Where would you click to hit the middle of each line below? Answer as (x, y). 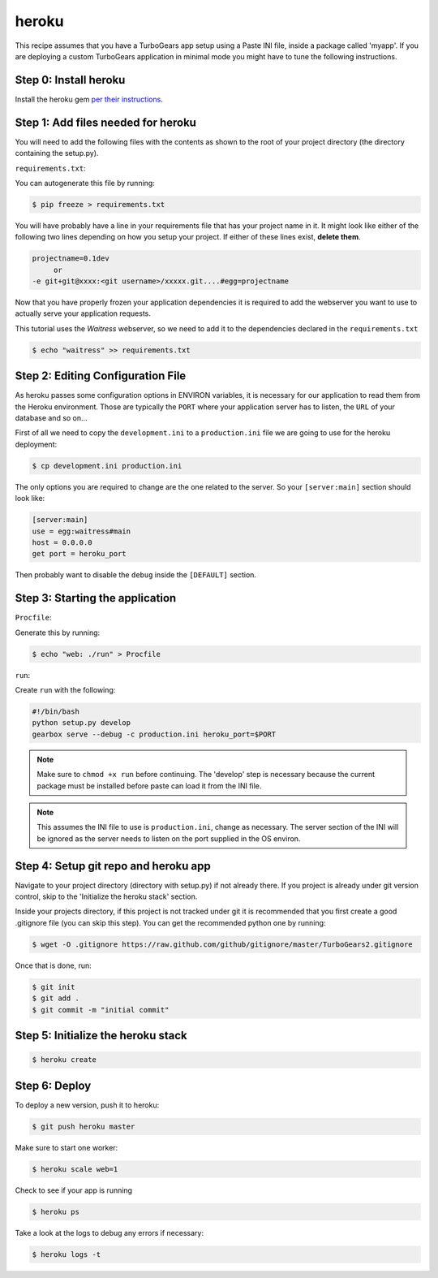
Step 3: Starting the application (96, 598)
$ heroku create (64, 1060)
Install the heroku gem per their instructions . (89, 99)
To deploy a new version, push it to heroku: (87, 1105)
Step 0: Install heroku (70, 80)
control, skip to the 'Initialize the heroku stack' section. (106, 896)
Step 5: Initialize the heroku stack (101, 1035)
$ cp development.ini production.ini (107, 466)
